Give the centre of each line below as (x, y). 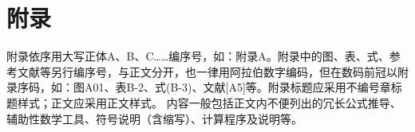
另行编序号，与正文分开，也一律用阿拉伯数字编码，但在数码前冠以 (224, 71)
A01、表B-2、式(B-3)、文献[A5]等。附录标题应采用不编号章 (237, 87)
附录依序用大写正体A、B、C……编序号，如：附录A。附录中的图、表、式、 (198, 56)
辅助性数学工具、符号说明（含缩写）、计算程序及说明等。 (154, 118)
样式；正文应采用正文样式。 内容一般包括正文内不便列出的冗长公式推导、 (209, 102)
